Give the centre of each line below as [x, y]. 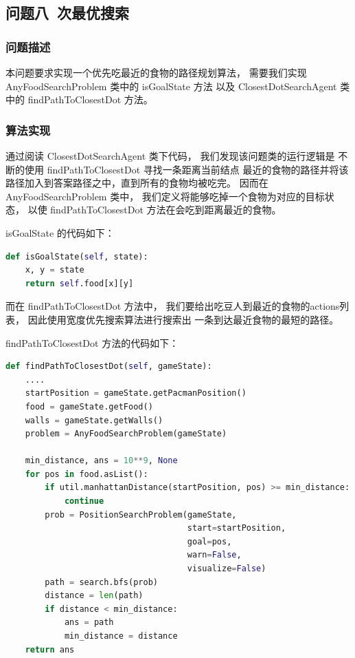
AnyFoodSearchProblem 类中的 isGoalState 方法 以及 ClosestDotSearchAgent [171, 86]
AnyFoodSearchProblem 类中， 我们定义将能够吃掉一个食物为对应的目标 [165, 196]
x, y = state [55, 270]
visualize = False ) [227, 569]
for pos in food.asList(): [87, 474]
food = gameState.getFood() [89, 406]
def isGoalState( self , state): [77, 256]
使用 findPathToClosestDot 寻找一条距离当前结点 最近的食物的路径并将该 [186, 169]
